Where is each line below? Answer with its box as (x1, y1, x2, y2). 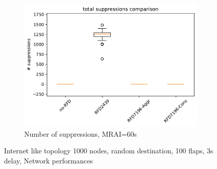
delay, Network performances (4, 155, 93, 165)
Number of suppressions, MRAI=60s (24, 128, 137, 139)
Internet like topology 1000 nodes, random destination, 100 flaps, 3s (4, 145, 213, 156)
